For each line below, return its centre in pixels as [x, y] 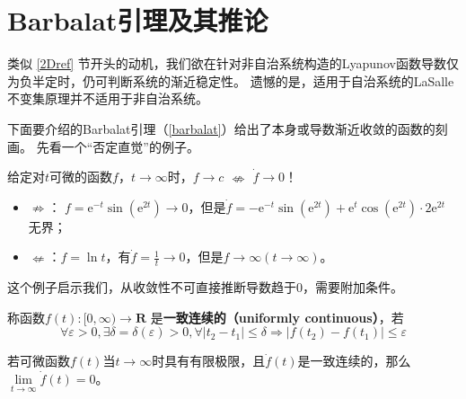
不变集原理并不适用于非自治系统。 [108, 98]
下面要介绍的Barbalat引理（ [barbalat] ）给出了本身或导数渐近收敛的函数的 [221, 128]
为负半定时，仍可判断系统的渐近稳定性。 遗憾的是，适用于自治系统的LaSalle [231, 80]
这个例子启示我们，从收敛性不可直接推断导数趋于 [152, 287]
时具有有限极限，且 [209, 361]
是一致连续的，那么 [354, 361]
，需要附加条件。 [353, 287]
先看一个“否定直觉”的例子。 [118, 146]
